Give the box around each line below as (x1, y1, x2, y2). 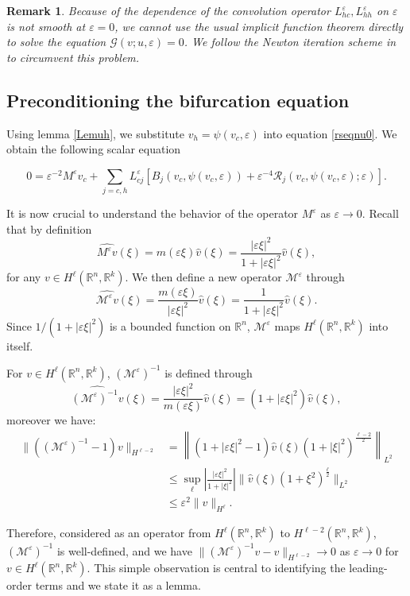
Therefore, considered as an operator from (6, 524, 211, 541)
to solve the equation (6, 33, 106, 50)
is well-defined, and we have (56, 542, 192, 559)
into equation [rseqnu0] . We (263, 125, 397, 141)
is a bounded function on (109, 317, 231, 334)
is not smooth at (6, 17, 86, 34)
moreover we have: (6, 412, 96, 428)
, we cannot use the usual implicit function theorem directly (114, 17, 404, 34)
